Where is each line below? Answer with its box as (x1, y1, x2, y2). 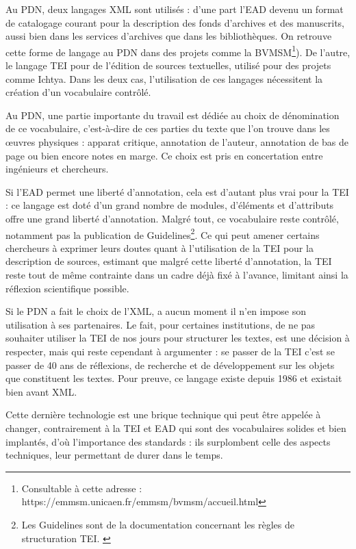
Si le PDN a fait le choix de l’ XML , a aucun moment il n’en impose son (5, 304, 307, 318)
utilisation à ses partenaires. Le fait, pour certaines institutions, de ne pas (5, 317, 316, 331)
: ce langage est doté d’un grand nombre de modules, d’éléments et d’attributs (5, 198, 334, 212)
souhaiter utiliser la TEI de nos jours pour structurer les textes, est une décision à (5, 331, 350, 345)
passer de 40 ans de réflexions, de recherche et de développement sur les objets (5, 357, 335, 372)
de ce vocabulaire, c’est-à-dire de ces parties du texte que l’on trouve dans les (5, 121, 330, 136)
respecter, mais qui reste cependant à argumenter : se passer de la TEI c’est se (5, 344, 335, 358)
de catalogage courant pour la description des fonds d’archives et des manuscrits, (5, 15, 344, 29)
